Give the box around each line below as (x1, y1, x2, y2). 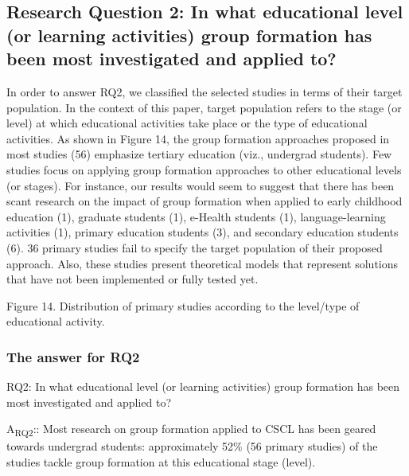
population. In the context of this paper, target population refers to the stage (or (6, 99, 402, 115)
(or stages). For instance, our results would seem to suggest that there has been (6, 177, 395, 193)
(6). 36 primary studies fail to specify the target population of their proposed (6, 239, 383, 256)
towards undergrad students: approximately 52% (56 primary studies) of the (6, 438, 378, 455)
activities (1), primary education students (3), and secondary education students (6, 224, 399, 240)
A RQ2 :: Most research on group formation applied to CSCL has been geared (6, 420, 376, 439)
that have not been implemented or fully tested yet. (6, 271, 259, 287)
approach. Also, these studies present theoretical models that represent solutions (6, 255, 399, 271)
